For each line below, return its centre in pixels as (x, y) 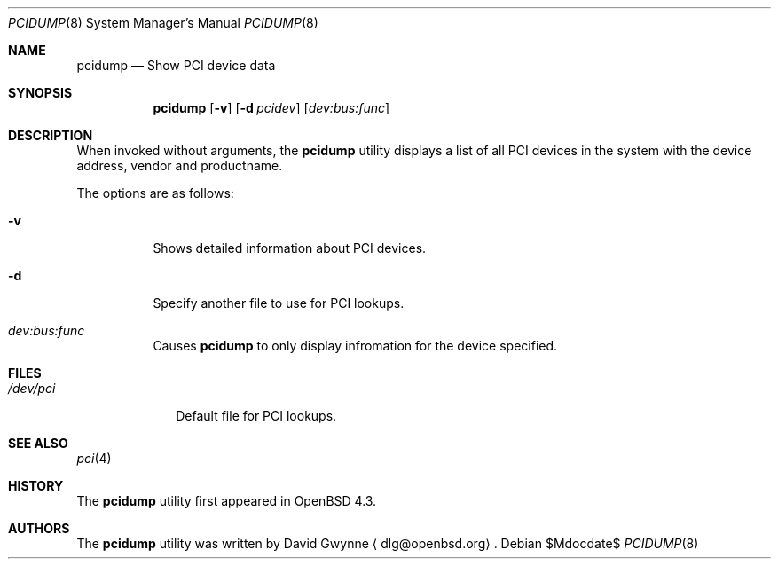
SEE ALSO (38, 443)
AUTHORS (39, 528)
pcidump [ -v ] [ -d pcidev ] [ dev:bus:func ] (271, 108)
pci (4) (94, 458)
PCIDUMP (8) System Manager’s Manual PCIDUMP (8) (163, 23)
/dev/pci (32, 388)
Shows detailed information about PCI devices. (290, 248)
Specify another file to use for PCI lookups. (279, 303)
